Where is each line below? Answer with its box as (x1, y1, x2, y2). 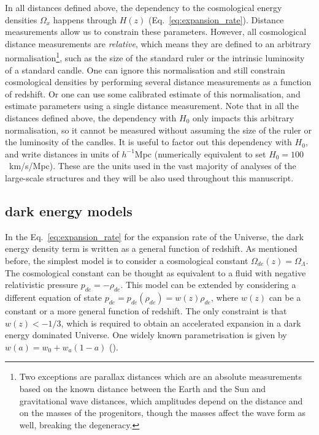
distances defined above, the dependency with (5, 112, 177, 124)
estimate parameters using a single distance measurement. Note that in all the (5, 99, 299, 112)
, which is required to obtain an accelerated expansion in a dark (61, 316, 301, 329)
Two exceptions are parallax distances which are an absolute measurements (19, 370, 302, 383)
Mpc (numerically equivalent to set (134, 147, 266, 160)
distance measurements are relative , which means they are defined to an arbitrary (5, 37, 311, 50)
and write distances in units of (5, 147, 119, 160)
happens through (53, 13, 117, 26)
